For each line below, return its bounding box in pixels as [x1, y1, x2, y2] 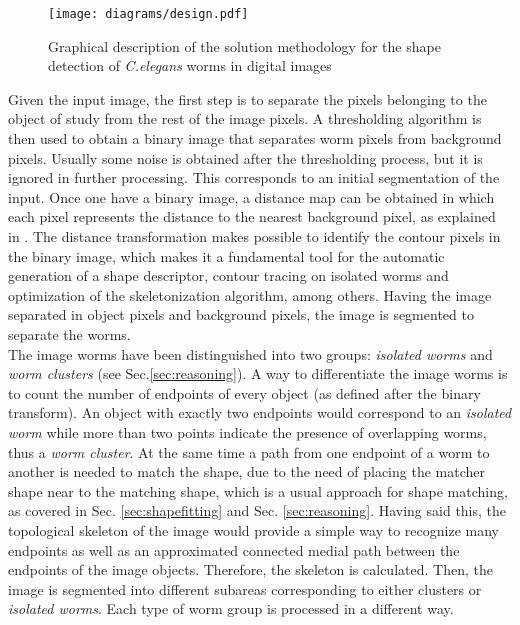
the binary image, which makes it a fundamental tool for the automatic [8, 245, 445, 266]
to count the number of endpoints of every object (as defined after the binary [8, 382, 481, 403]
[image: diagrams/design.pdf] [48, 7, 249, 21]
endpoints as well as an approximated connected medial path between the [8, 539, 460, 560]
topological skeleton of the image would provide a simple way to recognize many [8, 519, 499, 540]
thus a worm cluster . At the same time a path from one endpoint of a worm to [8, 441, 490, 462]
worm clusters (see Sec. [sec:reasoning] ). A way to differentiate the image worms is [8, 363, 508, 384]
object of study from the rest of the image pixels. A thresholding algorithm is [8, 108, 482, 129]
